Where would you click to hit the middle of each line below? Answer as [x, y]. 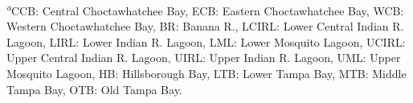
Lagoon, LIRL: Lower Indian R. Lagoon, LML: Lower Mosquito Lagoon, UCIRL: [206, 41]
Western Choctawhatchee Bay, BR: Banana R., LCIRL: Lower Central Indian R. [205, 26]
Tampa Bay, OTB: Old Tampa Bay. [94, 89]
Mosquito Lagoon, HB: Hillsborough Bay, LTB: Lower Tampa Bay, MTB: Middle [206, 74]
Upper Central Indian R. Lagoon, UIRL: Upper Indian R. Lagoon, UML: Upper [204, 58]
